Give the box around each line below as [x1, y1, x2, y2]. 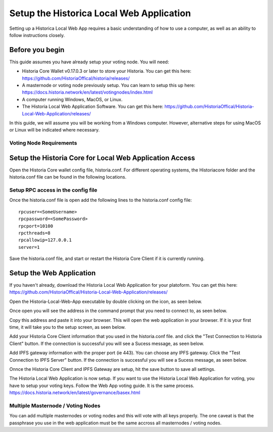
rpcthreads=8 [18, 230, 51, 236]
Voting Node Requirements [9, 140, 77, 147]
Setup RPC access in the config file [9, 186, 98, 193]
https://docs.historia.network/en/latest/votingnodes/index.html [22, 89, 153, 96]
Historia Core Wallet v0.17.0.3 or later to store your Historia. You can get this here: [22, 68, 192, 74]
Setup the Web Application [9, 269, 96, 277]
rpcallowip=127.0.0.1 [18, 237, 72, 243]
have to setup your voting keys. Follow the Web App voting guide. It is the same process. [9, 382, 195, 388]
